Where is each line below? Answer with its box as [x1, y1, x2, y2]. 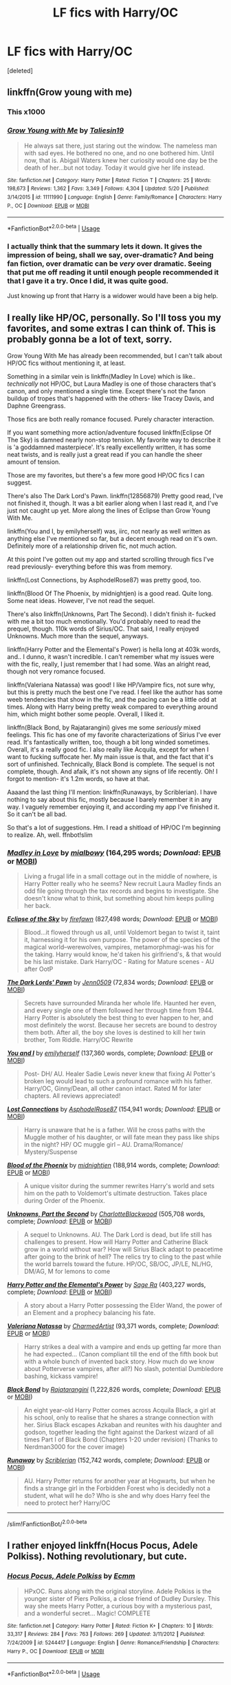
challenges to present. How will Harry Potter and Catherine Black [23, 1238, 208, 1246]
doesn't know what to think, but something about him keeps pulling [23, 894, 214, 903]
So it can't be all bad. [7, 809, 67, 818]
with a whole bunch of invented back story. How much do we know [23, 1357, 214, 1366]
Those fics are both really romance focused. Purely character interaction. [7, 415, 215, 423]
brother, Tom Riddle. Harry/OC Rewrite [23, 1036, 133, 1044]
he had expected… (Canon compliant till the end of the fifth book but [23, 1350, 219, 1359]
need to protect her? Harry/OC [23, 1499, 111, 1507]
